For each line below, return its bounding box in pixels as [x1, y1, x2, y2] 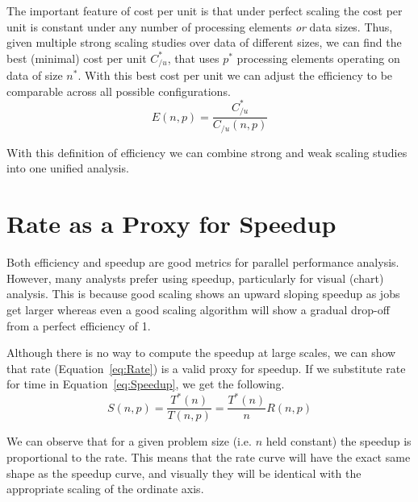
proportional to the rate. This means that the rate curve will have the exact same [6, 449, 411, 466]
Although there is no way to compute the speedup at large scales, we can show [6, 344, 396, 361]
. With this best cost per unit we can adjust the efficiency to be [77, 67, 393, 84]
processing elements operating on [236, 49, 400, 66]
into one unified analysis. [6, 160, 129, 176]
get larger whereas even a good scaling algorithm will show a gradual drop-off [6, 301, 390, 317]
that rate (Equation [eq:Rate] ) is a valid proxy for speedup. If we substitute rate [6, 359, 406, 376]
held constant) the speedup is [265, 433, 412, 450]
